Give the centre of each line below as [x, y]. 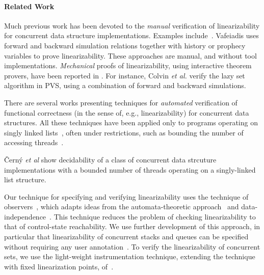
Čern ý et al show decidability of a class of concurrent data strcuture [110, 159]
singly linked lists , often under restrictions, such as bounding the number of [124, 132]
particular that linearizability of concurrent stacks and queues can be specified [126, 237]
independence [25, 216]
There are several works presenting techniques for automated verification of [121, 102]
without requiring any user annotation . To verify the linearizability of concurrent [132, 246]
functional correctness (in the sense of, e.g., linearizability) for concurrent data [127, 112]
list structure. [25, 180]
